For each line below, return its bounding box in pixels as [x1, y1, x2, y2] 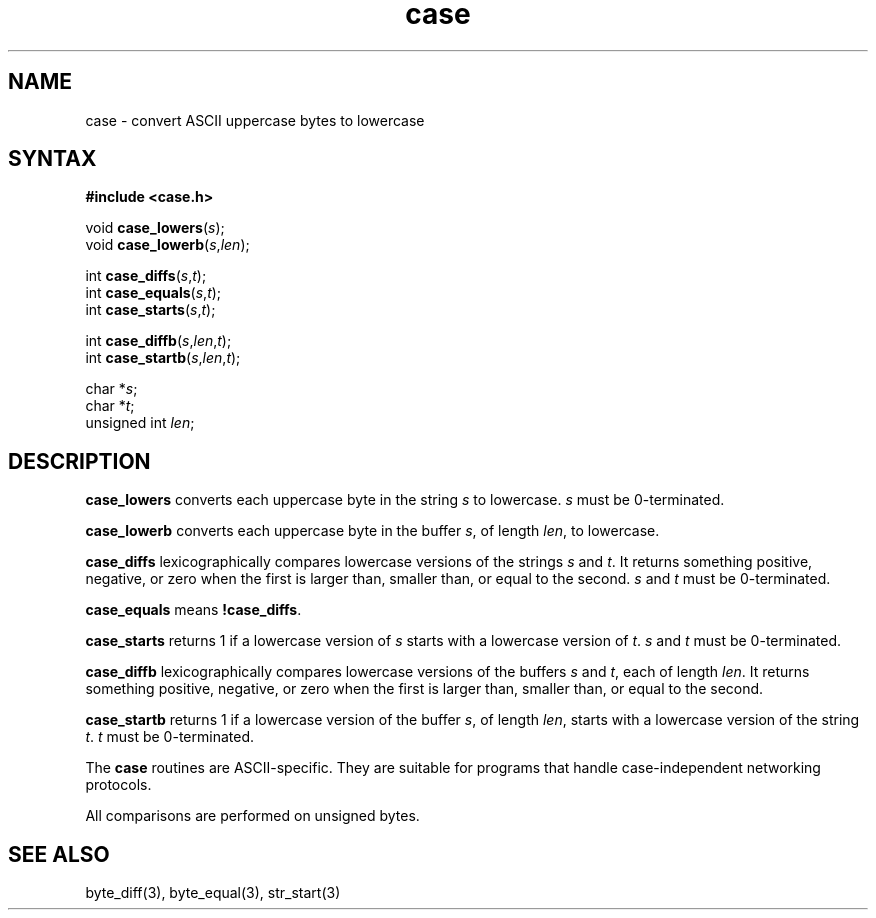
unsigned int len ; [85, 414, 195, 432]
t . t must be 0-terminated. [85, 728, 254, 746]
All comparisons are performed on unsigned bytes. [85, 807, 420, 825]
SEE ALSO [8, 841, 110, 867]
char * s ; [85, 380, 138, 398]
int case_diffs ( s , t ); [85, 267, 207, 285]
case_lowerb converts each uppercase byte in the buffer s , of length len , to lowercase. [85, 522, 660, 540]
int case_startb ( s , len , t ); [85, 349, 241, 367]
